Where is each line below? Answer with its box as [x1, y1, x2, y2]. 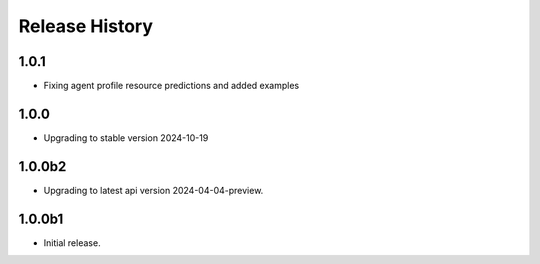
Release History [18, 15, 154, 37]
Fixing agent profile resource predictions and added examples [43, 80, 300, 92]
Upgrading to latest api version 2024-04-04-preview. [43, 184, 264, 196]
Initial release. [43, 236, 101, 249]
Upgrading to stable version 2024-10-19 [43, 131, 209, 144]
